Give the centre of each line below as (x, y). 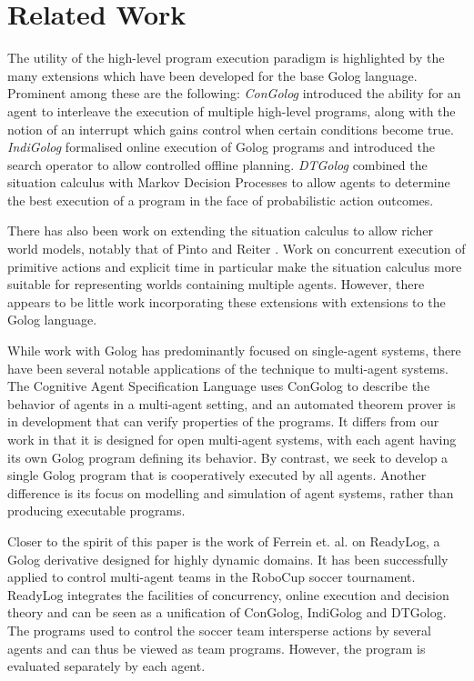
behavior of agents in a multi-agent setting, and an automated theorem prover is (232, 403)
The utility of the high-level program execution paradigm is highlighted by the (226, 58)
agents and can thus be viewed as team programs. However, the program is (217, 648)
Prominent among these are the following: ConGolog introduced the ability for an (234, 93)
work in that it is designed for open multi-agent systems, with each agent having (232, 439)
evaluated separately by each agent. (106, 666)
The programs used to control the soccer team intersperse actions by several (219, 630)
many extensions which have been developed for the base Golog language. (212, 75)
